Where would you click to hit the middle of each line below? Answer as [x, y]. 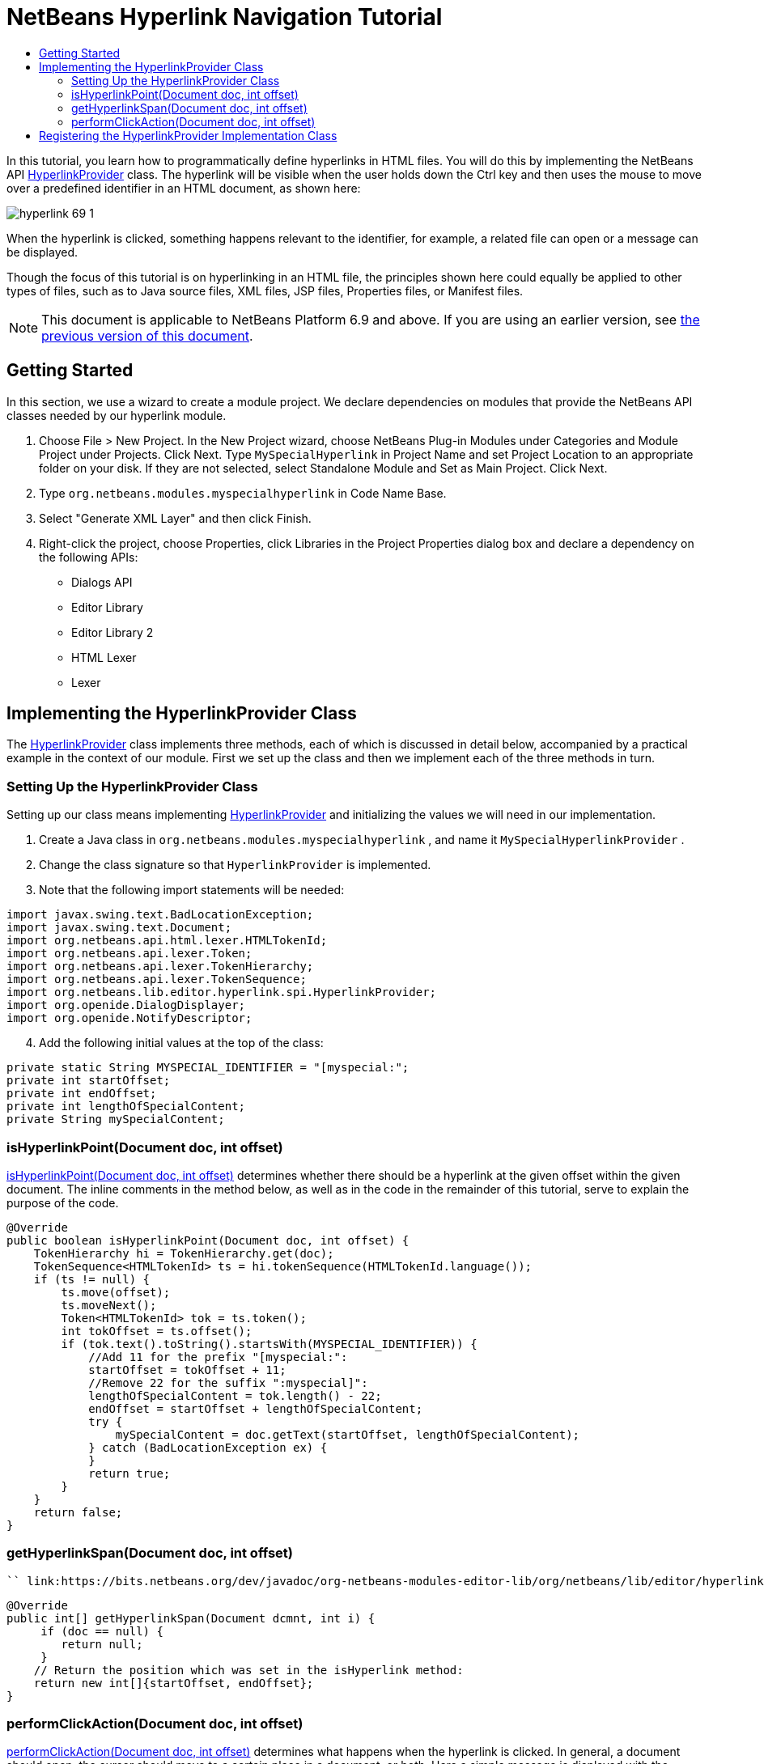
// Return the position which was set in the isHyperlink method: [248, 1670]
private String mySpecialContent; [116, 1119]
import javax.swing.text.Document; [119, 928]
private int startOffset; [89, 1081]
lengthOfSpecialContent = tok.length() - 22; [235, 1395]
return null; [102, 1644]
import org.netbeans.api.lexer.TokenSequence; [157, 980]
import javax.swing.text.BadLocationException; [160, 915]
